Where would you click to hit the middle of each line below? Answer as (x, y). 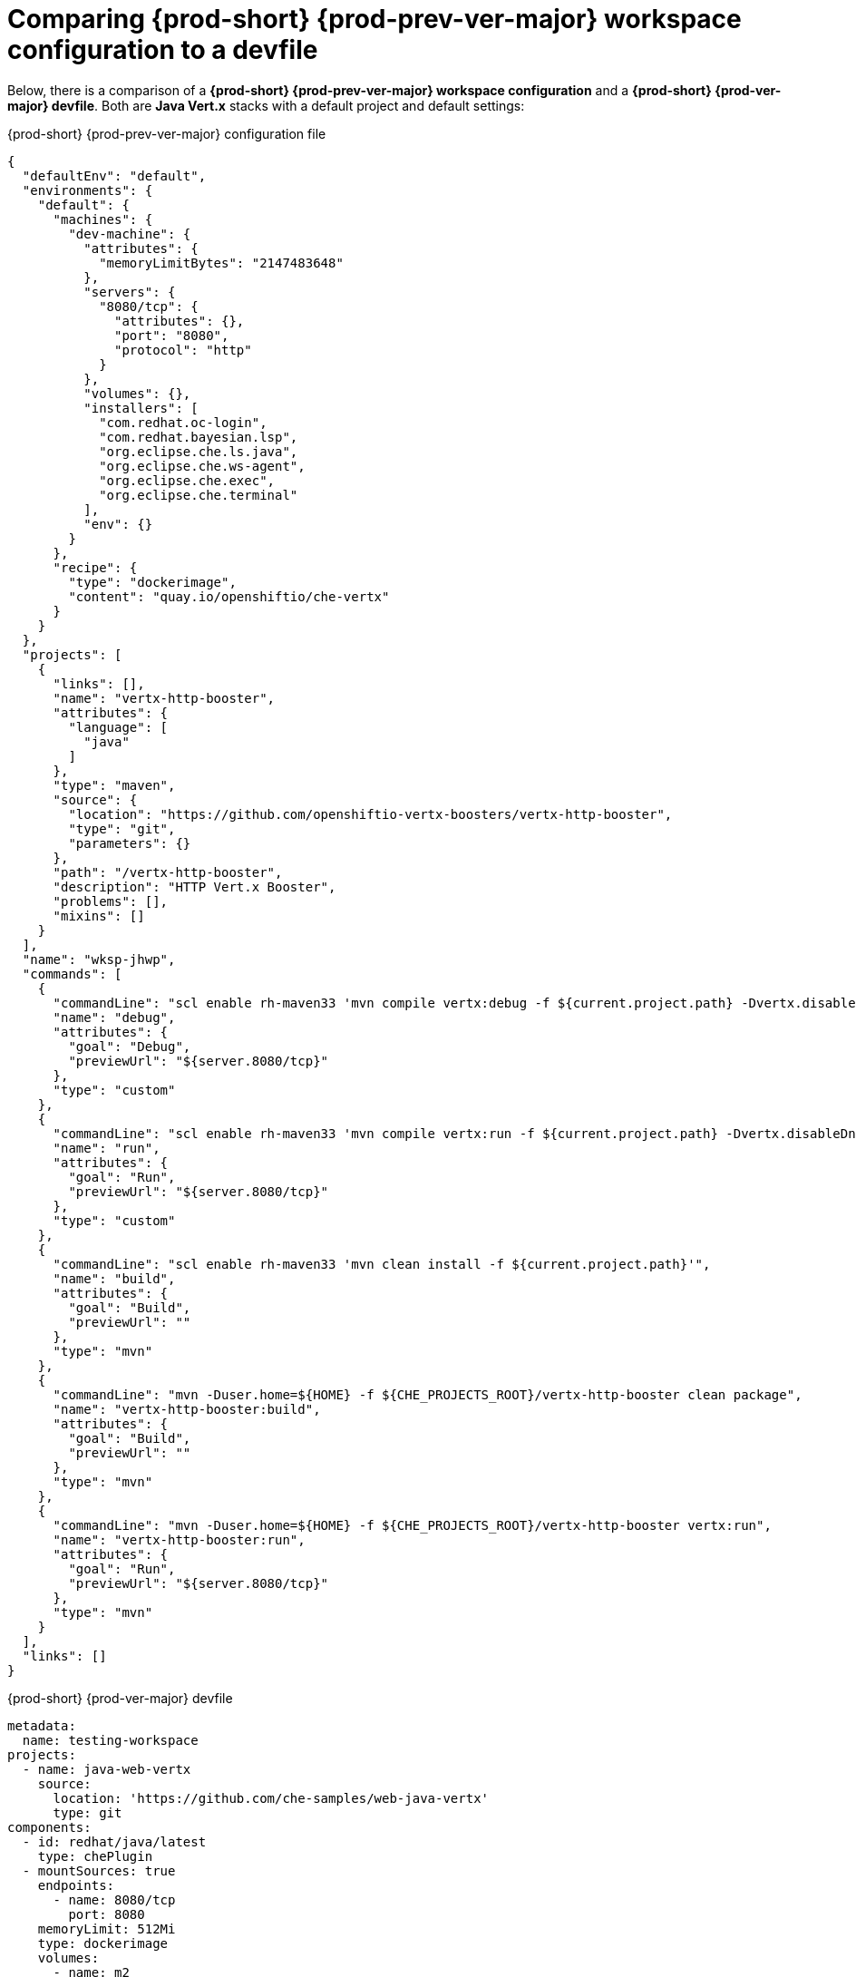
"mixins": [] (99, 915)
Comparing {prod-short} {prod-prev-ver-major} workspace (374, 19)
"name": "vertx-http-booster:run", (179, 1539)
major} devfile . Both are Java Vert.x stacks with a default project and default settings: (266, 105)
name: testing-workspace (110, 1740)
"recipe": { (95, 567)
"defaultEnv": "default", (114, 175)
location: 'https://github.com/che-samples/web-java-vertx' (271, 1798)
